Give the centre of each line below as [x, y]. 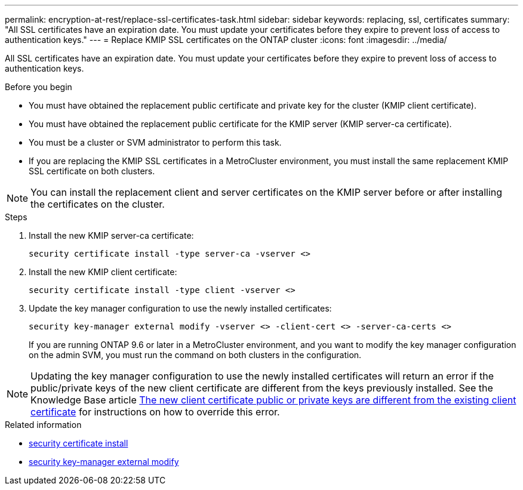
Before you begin [39, 87]
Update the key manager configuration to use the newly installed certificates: [180, 308]
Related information [43, 425]
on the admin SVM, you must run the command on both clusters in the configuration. [195, 355]
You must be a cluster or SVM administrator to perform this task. [155, 142]
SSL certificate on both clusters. [92, 171]
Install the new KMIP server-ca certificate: [111, 235]
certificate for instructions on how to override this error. [155, 412]
